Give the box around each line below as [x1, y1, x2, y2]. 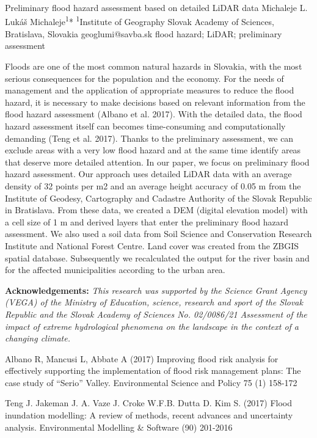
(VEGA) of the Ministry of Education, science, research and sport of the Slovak [5, 296, 303, 308]
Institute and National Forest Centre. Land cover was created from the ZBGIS [5, 239, 299, 252]
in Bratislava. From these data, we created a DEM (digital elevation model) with [5, 203, 308, 216]
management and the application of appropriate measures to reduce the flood [5, 84, 294, 97]
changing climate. [5, 332, 70, 345]
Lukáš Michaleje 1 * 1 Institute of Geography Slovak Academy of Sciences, [5, 13, 274, 28]
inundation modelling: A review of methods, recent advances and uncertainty [5, 409, 293, 422]
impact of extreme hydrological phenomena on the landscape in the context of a [5, 319, 299, 332]
